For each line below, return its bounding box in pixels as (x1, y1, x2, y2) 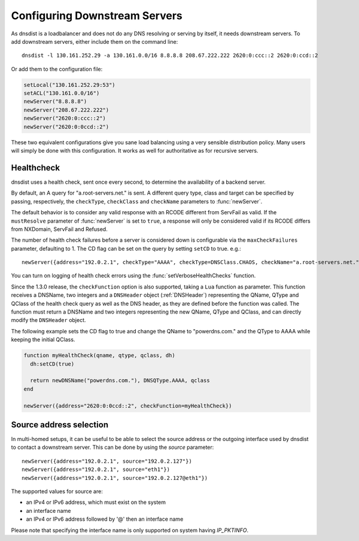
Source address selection (11, 420, 109, 430)
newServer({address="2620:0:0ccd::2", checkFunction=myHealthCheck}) (23, 402, 232, 409)
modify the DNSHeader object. (11, 317, 86, 324)
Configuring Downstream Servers (11, 9, 182, 22)
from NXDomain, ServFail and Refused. (11, 225, 108, 233)
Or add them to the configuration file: (11, 65, 103, 72)
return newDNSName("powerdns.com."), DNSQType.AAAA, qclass (30, 377, 210, 384)
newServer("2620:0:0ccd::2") (23, 123, 109, 130)
